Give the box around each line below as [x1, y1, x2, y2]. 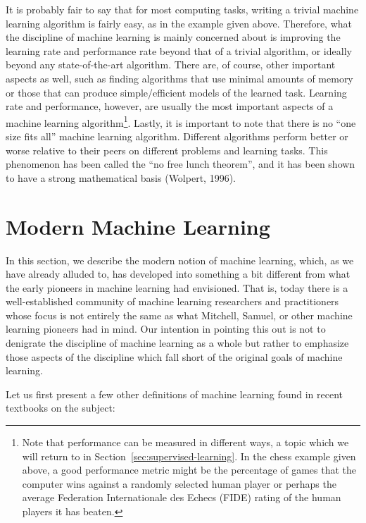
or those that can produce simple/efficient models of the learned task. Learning [6, 85, 347, 99]
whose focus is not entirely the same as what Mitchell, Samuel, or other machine [6, 307, 353, 322]
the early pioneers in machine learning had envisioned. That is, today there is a [6, 280, 348, 295]
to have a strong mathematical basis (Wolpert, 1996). [6, 170, 236, 185]
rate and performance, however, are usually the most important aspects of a [6, 99, 334, 113]
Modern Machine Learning [6, 211, 270, 240]
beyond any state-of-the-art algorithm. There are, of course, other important [6, 57, 336, 72]
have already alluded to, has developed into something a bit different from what [6, 266, 351, 281]
